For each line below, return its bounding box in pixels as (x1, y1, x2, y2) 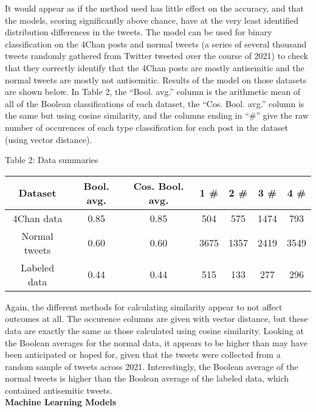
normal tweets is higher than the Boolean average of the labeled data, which (5, 372, 289, 385)
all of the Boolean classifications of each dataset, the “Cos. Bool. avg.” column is (5, 97, 304, 110)
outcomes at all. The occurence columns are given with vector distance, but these (5, 312, 308, 325)
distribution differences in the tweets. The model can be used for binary (5, 26, 272, 38)
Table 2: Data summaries (5, 153, 98, 166)
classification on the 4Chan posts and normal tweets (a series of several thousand (5, 37, 307, 50)
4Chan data (12, 211, 63, 225)
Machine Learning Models (5, 396, 117, 408)
